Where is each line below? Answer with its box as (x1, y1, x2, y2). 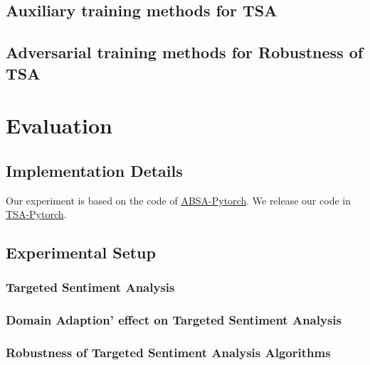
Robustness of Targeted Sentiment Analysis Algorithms (6, 344, 331, 361)
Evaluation (6, 111, 112, 140)
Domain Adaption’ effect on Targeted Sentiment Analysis (6, 311, 342, 329)
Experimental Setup (6, 241, 156, 263)
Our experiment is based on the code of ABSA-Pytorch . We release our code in (6, 192, 351, 207)
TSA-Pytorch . (6, 207, 67, 222)
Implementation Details (6, 159, 183, 181)
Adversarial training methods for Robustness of (6, 41, 364, 63)
